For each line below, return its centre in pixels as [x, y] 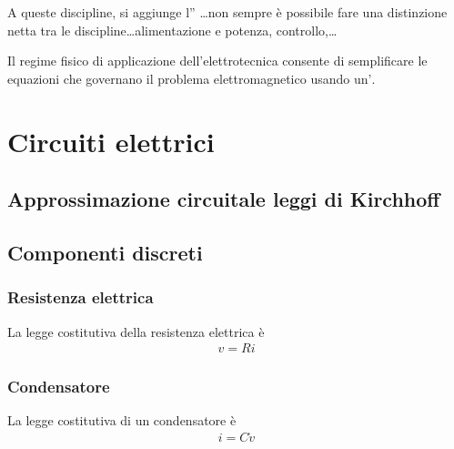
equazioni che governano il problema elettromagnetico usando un [188, 78]
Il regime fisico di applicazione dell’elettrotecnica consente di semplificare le [217, 61]
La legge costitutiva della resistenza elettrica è [136, 331]
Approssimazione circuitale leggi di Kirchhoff [224, 199]
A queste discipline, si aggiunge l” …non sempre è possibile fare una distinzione [227, 12]
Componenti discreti [105, 252]
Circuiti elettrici [111, 141]
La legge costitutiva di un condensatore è [122, 420]
